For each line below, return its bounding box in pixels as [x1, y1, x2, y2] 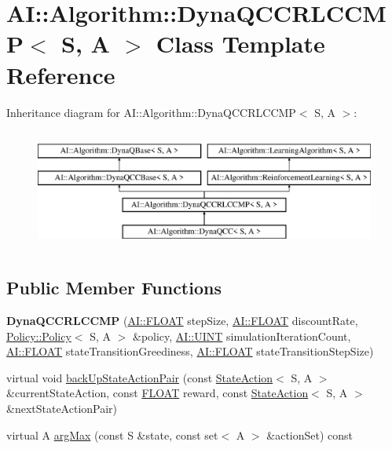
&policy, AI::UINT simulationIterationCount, [133, 327, 351, 344]
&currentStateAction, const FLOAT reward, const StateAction [6, 385, 309, 401]
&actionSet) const [266, 426, 354, 443]
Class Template [156, 27, 325, 60]
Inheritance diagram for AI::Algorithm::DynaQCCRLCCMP [6, 104, 296, 120]
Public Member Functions [6, 276, 222, 300]
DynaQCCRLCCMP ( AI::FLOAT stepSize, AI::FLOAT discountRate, [6, 312, 358, 329]
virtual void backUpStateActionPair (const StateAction [6, 369, 273, 385]
